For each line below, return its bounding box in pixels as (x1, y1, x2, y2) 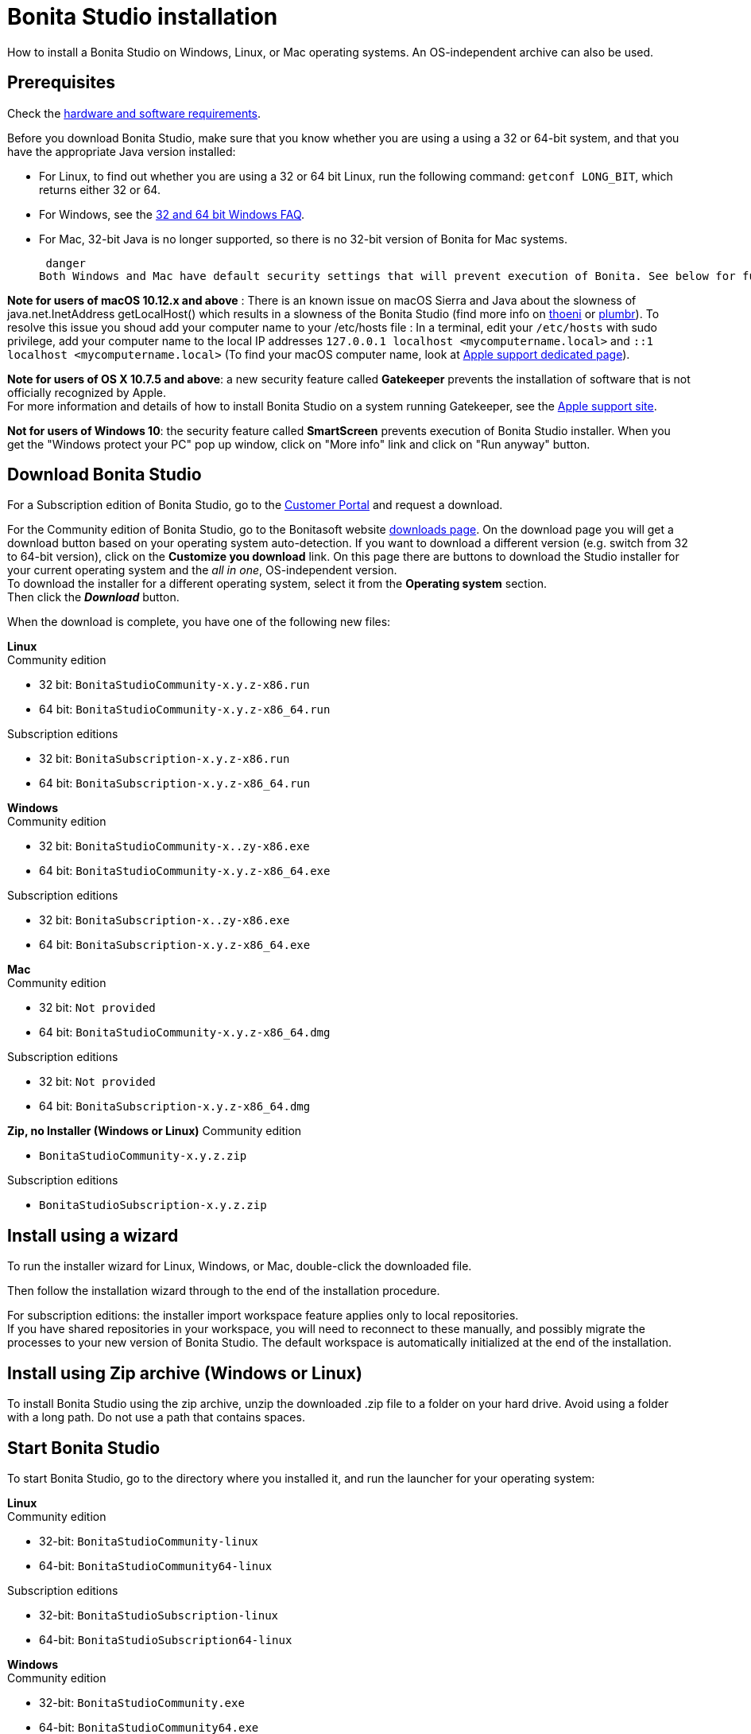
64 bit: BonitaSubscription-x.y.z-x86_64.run (39, 776, 311, 791)
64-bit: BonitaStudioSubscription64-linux (39, 1632, 292, 1647)
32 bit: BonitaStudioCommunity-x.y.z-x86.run (39, 678, 310, 692)
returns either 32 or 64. (39, 182, 161, 196)
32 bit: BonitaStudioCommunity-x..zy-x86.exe (39, 839, 310, 853)
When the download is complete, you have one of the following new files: (7, 615, 391, 629)
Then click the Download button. (7, 590, 180, 605)
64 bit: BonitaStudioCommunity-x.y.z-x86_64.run (39, 702, 331, 717)
